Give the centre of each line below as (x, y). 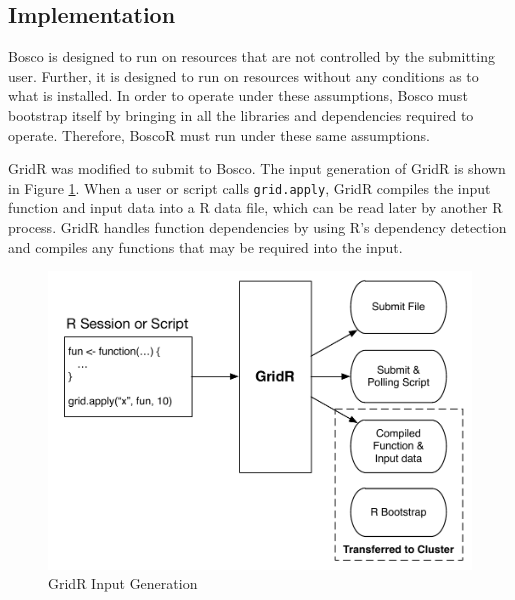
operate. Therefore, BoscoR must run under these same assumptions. (219, 134)
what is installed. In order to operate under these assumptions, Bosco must (238, 95)
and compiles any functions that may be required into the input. (205, 246)
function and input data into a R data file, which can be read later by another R (255, 207)
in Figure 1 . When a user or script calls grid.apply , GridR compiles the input (249, 187)
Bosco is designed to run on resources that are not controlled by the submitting (251, 56)
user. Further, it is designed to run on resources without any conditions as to (243, 75)
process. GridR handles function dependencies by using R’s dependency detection (257, 227)
